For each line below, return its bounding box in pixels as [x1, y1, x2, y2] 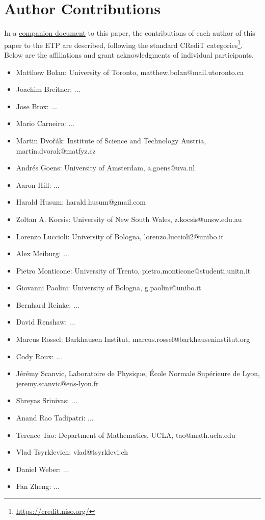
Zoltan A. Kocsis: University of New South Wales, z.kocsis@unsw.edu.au [16, 213, 242, 224]
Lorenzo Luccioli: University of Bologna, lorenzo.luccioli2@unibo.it [16, 231, 224, 241]
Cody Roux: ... [16, 351, 62, 361]
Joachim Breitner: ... [16, 84, 81, 94]
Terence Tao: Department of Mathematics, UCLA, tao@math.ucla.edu [16, 429, 235, 440]
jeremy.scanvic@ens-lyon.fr [16, 378, 99, 388]
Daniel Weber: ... [16, 463, 69, 474]
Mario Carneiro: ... [16, 118, 74, 129]
